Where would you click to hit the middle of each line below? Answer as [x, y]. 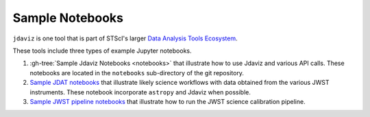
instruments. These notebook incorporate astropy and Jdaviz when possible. [140, 92]
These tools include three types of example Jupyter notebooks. [102, 51]
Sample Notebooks [68, 18]
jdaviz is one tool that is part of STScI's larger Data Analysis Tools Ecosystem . [125, 38]
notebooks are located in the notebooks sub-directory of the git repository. [137, 73]
